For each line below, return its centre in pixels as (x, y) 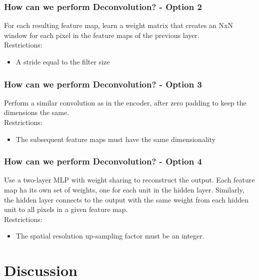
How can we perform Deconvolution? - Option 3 (103, 84)
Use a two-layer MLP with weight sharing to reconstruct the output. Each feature (129, 180)
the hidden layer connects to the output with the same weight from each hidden (126, 199)
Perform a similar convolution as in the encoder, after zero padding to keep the (125, 102)
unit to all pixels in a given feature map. (66, 209)
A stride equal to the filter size (63, 61)
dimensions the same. (37, 112)
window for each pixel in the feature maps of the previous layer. (102, 35)
